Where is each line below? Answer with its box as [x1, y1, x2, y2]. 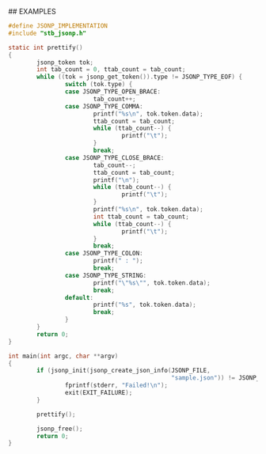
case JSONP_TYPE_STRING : [64, 271, 147, 279]
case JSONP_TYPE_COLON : [64, 249, 144, 258]
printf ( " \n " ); [93, 176, 140, 184]
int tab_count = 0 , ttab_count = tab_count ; [36, 66, 186, 74]
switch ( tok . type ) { [64, 81, 133, 89]
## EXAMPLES [8, 7, 57, 16]
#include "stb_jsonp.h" [8, 29, 87, 37]
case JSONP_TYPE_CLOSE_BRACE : [64, 153, 165, 161]
